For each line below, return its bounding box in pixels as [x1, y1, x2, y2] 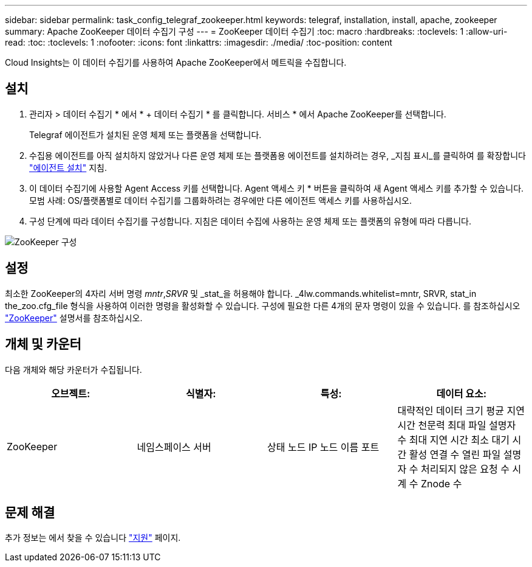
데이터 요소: [436, 387, 487, 400]
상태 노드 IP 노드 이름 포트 [267, 440, 380, 453]
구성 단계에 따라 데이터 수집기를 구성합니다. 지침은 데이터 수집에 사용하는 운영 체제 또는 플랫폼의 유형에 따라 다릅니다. [29, 215, 471, 226]
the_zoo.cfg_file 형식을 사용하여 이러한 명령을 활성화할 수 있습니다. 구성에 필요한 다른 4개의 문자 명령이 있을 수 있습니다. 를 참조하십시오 [5, 300, 520, 311]
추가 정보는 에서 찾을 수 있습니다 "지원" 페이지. [5, 532, 181, 543]
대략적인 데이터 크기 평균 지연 [397, 404, 525, 417]
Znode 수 [420, 477, 462, 490]
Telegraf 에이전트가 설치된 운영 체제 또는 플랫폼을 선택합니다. [29, 129, 262, 140]
